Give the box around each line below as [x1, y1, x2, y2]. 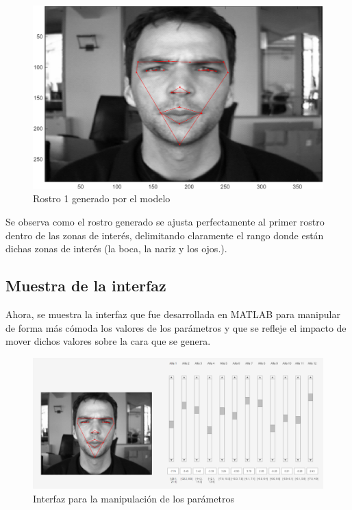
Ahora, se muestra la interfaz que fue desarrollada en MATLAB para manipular [5, 307, 340, 321]
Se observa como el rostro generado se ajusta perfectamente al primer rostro [5, 215, 325, 229]
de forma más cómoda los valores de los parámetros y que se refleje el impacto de [5, 320, 347, 335]
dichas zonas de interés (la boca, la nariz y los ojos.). [5, 241, 227, 256]
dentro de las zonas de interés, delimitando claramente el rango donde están [5, 228, 324, 242]
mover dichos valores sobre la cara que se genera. [5, 334, 211, 348]
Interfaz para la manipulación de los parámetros [33, 491, 234, 505]
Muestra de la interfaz [5, 275, 166, 296]
